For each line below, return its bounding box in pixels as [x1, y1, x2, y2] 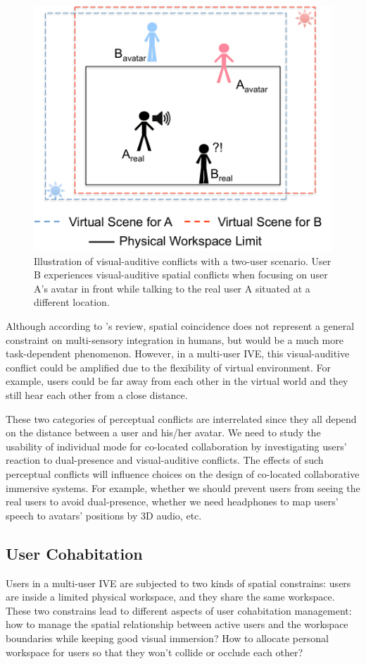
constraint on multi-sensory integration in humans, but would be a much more [6, 332, 343, 347]
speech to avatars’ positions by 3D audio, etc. [6, 508, 202, 522]
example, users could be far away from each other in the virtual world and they [6, 374, 348, 388]
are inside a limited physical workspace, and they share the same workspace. [6, 589, 335, 604]
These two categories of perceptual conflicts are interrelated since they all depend [6, 411, 357, 426]
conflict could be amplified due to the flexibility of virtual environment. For [6, 359, 331, 374]
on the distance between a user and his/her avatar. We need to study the [6, 425, 321, 440]
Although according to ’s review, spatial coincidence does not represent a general [6, 319, 355, 333]
